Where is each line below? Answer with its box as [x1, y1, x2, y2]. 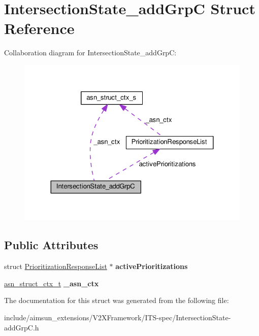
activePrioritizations [115, 261, 188, 272]
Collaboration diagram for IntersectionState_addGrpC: [4, 47, 177, 58]
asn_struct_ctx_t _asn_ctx [4, 278, 99, 288]
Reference [4, 18, 75, 39]
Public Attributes [4, 237, 99, 253]
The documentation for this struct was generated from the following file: [4, 295, 229, 306]
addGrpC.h [4, 322, 39, 332]
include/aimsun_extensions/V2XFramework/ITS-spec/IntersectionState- [4, 312, 231, 323]
